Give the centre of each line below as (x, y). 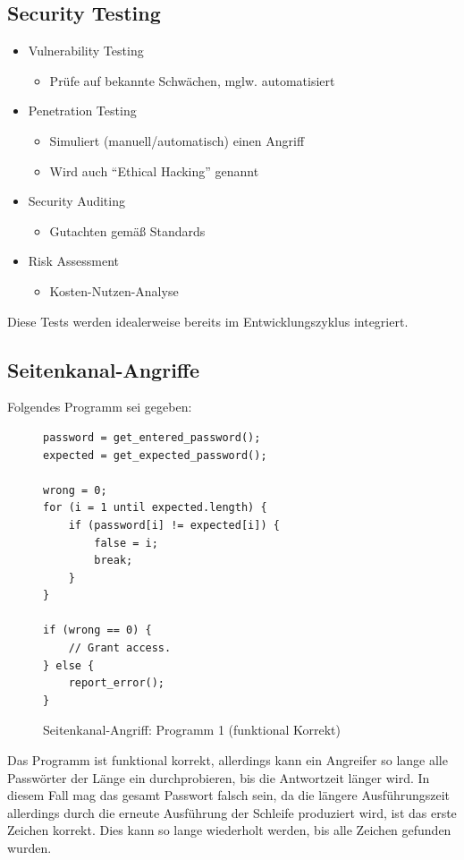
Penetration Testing (82, 111)
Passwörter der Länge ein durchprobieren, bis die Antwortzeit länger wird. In (219, 777)
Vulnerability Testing (86, 51)
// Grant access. (120, 648)
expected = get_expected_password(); (155, 455)
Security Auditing (76, 201)
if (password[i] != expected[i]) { (174, 525)
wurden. (30, 847)
